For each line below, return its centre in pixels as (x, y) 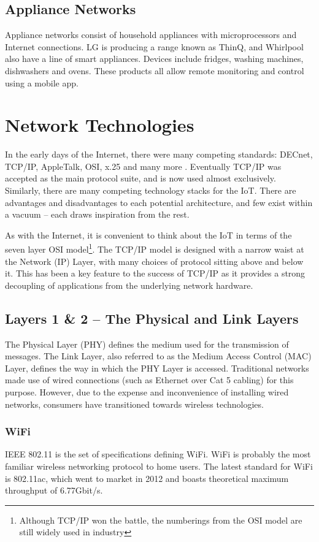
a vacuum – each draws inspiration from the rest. (97, 214)
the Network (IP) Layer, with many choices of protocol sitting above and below (154, 261)
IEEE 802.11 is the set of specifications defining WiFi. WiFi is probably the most (158, 454)
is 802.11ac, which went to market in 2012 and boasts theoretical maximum (147, 478)
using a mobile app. (42, 82)
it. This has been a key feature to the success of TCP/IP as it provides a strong (155, 273)
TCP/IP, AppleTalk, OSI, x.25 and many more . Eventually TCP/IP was (143, 166)
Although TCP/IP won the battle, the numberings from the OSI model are (161, 520)
